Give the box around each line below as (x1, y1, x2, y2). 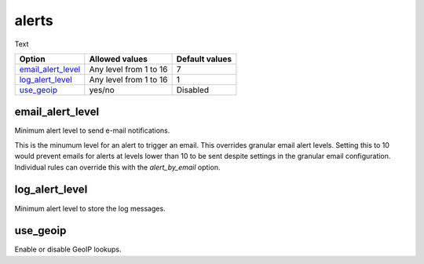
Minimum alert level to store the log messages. (14, 203, 166, 213)
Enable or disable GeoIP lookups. (14, 244, 122, 255)
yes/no (89, 84, 115, 95)
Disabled (176, 84, 210, 95)
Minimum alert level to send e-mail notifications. (14, 126, 170, 135)
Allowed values (89, 53, 148, 64)
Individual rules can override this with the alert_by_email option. (14, 162, 221, 172)
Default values (176, 53, 232, 64)
